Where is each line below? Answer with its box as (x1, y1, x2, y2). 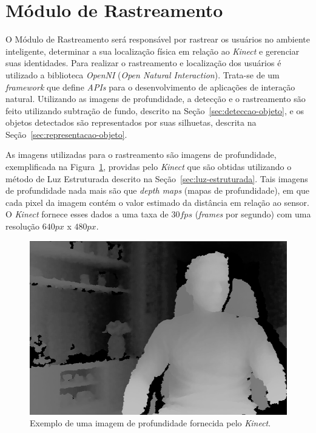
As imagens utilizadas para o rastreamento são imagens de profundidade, (5, 148, 277, 161)
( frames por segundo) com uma (195, 208, 311, 220)
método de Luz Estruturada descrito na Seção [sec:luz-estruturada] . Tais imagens (5, 172, 308, 185)
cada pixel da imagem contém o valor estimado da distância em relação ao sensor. (5, 196, 309, 208)
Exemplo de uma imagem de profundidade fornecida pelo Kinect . (30, 417, 271, 429)
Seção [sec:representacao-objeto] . (5, 128, 127, 140)
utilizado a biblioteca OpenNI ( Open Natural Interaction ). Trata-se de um (5, 68, 280, 81)
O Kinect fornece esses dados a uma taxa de (5, 208, 169, 220)
